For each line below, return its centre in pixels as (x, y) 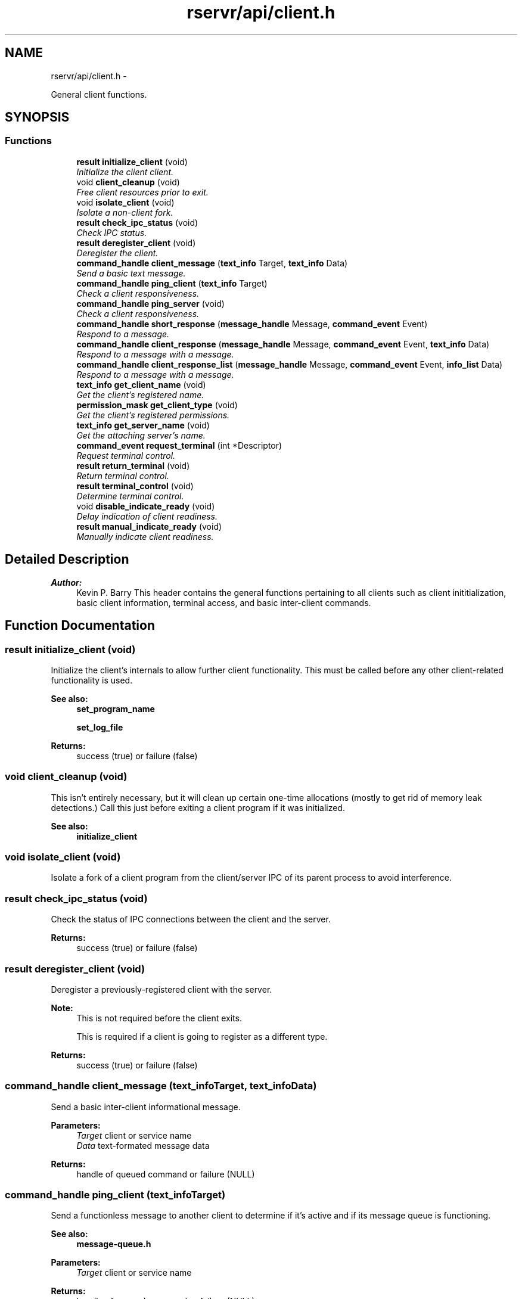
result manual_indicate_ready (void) (149, 526)
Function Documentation (80, 626)
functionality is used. (92, 680)
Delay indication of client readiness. (147, 516)
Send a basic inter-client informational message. (146, 1107)
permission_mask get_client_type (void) (157, 405)
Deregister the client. (117, 253)
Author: (66, 582)
